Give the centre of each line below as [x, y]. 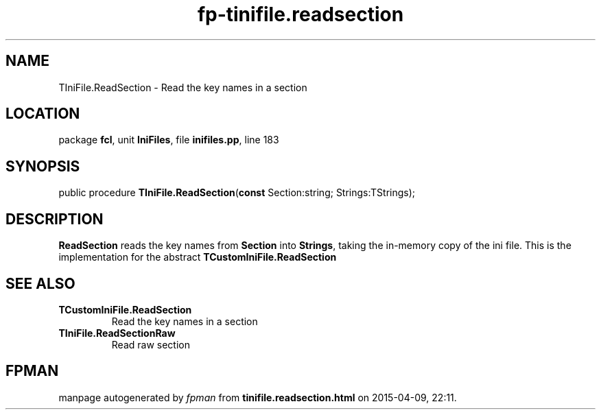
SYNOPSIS [43, 166]
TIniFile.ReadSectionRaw [117, 333]
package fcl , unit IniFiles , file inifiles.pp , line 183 [169, 140]
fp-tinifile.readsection [300, 14]
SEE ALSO [40, 283]
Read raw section [151, 344]
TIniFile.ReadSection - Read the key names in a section [183, 87]
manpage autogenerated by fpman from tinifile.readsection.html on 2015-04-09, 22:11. [258, 397]
